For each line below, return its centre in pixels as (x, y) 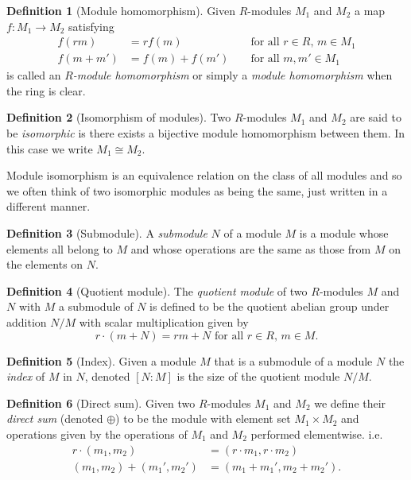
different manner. (48, 206)
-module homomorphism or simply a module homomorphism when (233, 75)
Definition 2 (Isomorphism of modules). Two (119, 117)
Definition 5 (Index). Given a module (101, 360)
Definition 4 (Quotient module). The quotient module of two (157, 290)
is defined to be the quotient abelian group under (269, 306)
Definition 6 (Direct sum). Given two (101, 403)
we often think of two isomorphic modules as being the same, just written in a (197, 190)
